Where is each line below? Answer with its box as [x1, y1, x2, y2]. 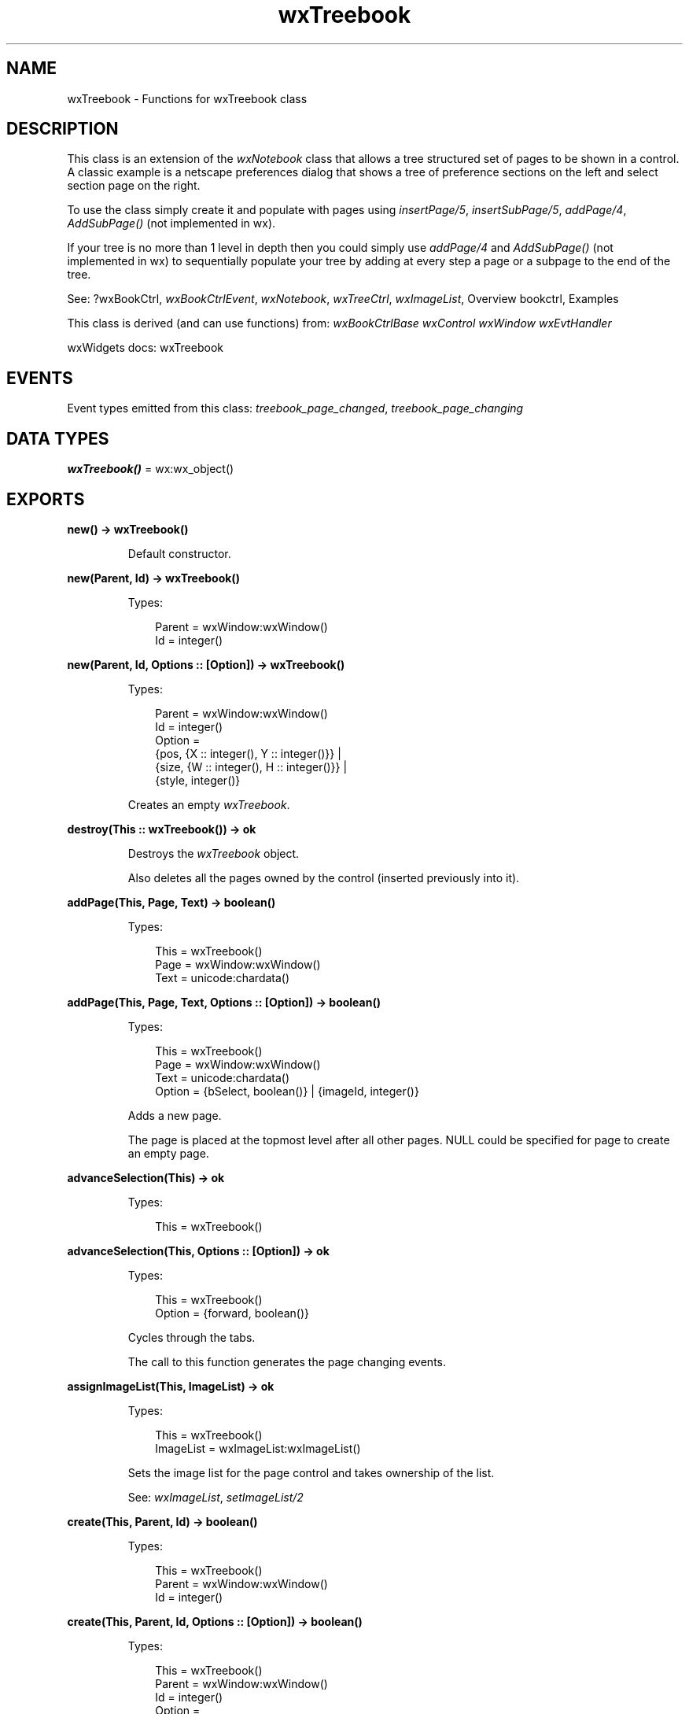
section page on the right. [67, 179, 201, 193]
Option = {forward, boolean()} [155, 1306, 310, 1320]
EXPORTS [6, 489, 85, 509]
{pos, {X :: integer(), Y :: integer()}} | [155, 746, 341, 760]
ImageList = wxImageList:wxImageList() [155, 1441, 361, 1455]
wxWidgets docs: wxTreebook [67, 341, 223, 355]
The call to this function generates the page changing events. [127, 1354, 447, 1369]
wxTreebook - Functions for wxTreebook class [67, 91, 308, 105]
